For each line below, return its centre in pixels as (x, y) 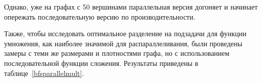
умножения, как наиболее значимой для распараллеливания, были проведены (123, 43)
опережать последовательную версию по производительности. (100, 16)
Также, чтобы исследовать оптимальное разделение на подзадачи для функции (125, 33)
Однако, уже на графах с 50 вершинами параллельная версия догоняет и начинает (131, 7)
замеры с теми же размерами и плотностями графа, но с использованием (117, 53)
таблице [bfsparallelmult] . (44, 73)
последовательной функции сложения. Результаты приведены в (101, 63)
